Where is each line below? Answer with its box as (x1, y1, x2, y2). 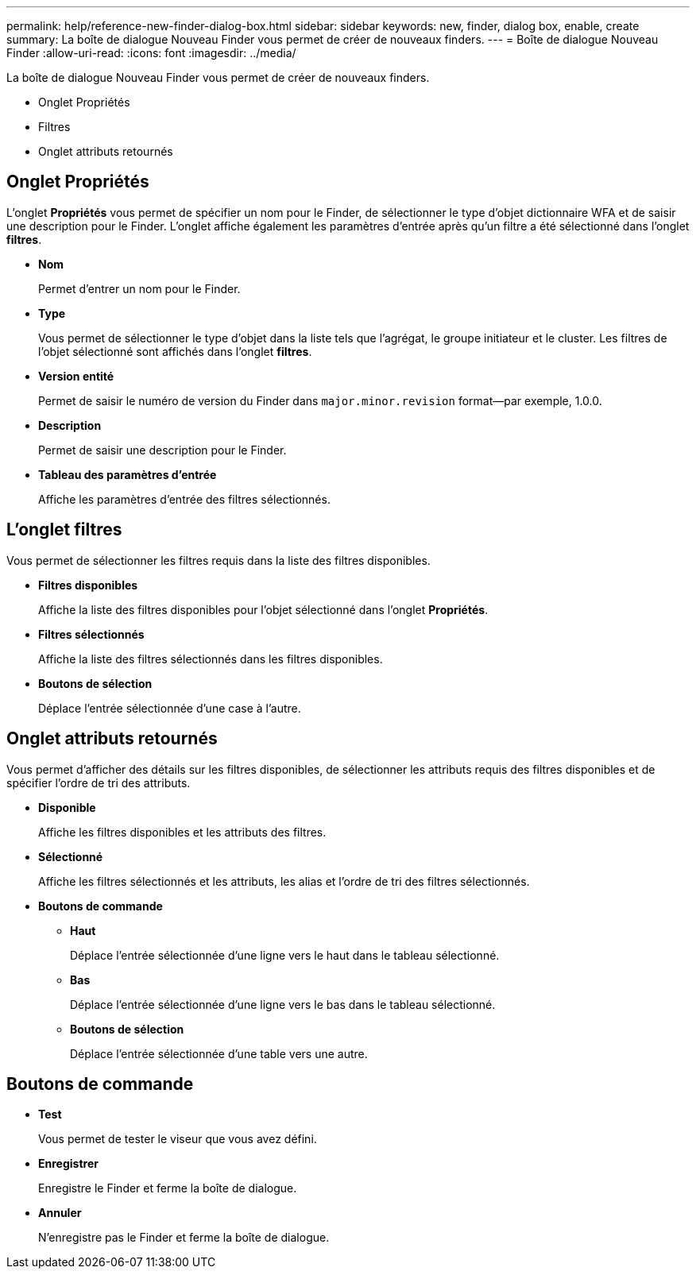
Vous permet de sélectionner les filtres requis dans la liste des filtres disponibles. (6, 553, 431, 567)
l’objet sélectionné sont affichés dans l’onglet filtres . (38, 344, 312, 358)
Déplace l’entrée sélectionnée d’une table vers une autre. (70, 1046, 368, 1061)
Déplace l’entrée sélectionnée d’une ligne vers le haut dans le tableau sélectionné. (70, 948, 500, 962)
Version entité (38, 369, 114, 383)
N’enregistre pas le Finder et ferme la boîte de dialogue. (38, 1231, 330, 1245)
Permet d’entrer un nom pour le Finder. (38, 281, 241, 296)
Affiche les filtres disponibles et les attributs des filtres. (38, 825, 327, 839)
